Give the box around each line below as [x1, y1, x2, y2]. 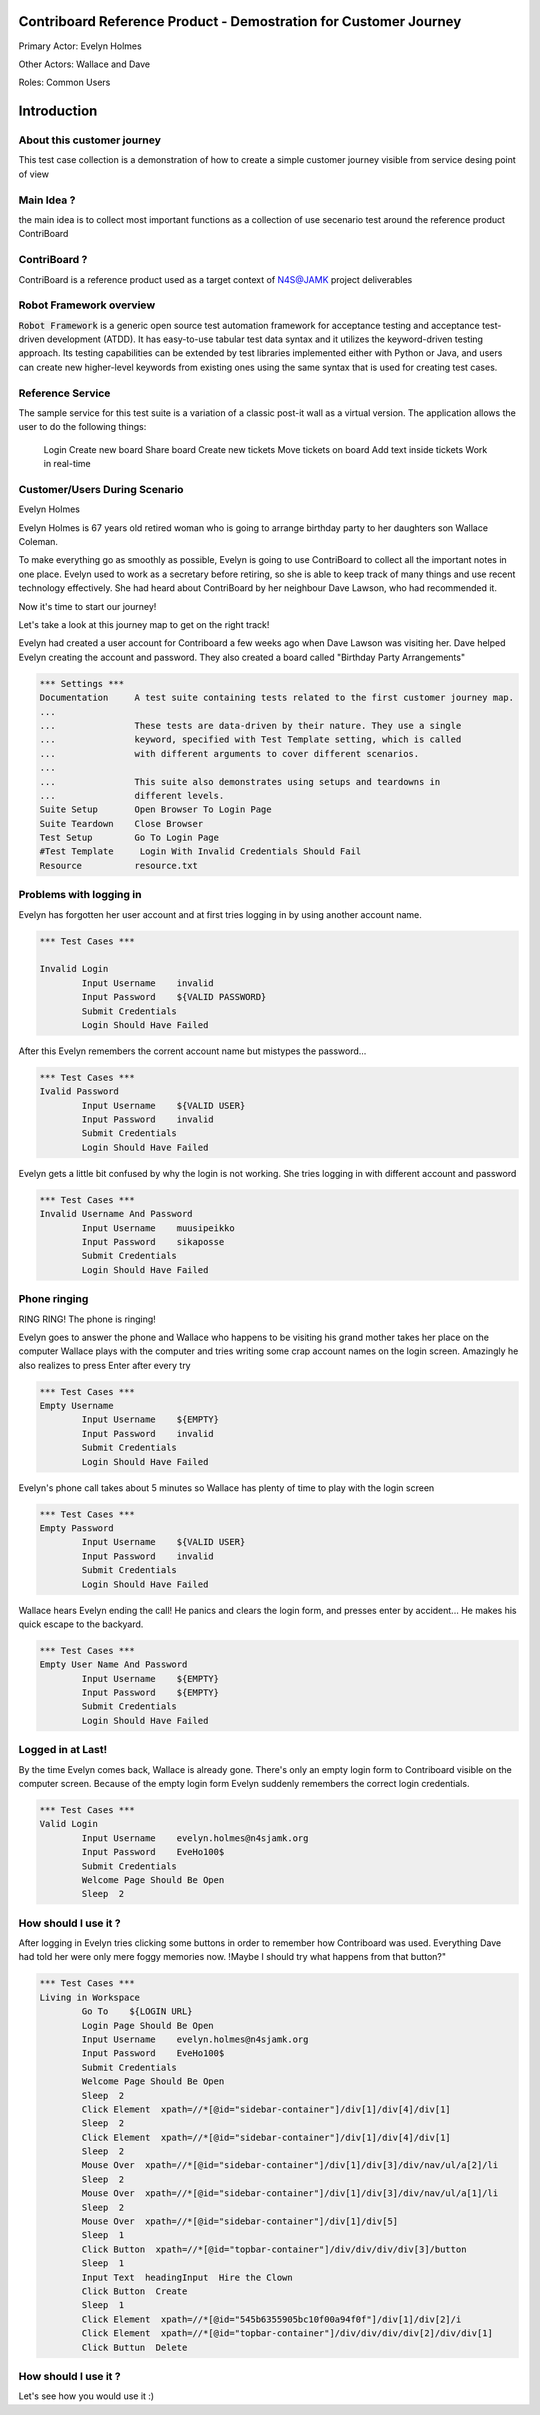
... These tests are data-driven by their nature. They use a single [39, 720, 462, 731]
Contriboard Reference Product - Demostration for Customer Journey [18, 13, 462, 30]
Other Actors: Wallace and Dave [18, 58, 150, 70]
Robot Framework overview [18, 298, 156, 312]
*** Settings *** [39, 678, 125, 689]
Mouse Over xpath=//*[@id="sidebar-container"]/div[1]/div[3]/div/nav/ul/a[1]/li [81, 2188, 499, 2199]
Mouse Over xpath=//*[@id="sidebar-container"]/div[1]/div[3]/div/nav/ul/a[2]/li [81, 2160, 499, 2171]
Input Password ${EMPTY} [81, 1687, 220, 1699]
